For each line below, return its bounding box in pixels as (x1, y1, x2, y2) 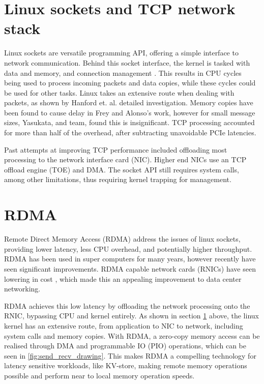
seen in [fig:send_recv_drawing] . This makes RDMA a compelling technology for (4, 350, 256, 361)
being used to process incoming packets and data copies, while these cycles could (4, 77, 256, 88)
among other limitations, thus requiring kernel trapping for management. (4, 174, 231, 185)
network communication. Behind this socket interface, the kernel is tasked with (4, 57, 250, 68)
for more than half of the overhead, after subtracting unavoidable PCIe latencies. (4, 127, 256, 138)
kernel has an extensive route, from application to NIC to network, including (4, 320, 243, 331)
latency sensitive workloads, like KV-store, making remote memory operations (4, 360, 247, 371)
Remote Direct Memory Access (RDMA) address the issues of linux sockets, (4, 233, 241, 244)
